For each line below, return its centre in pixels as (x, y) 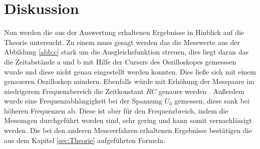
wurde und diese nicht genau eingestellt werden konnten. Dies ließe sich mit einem (130, 71)
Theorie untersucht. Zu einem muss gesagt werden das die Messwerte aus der (122, 42)
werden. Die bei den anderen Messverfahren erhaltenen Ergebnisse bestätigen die (128, 130)
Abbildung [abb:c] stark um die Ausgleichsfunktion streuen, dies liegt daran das (126, 52)
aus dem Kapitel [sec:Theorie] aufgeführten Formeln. (85, 140)
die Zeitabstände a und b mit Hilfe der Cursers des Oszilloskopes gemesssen (120, 61)
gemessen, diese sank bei (212, 101)
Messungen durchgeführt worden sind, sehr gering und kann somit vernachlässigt (128, 120)
